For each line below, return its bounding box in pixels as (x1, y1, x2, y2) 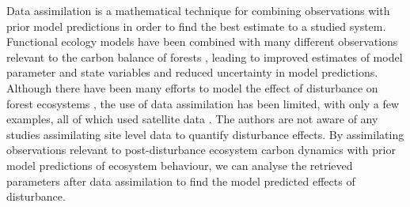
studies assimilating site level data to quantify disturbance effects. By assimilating (6, 126, 404, 142)
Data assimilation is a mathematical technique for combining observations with (6, 2, 390, 18)
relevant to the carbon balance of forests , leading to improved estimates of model (6, 48, 403, 65)
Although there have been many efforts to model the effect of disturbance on (6, 79, 378, 96)
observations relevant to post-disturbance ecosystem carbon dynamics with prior (6, 141, 396, 158)
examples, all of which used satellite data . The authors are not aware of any (6, 111, 378, 127)
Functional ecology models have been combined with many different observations (6, 33, 398, 50)
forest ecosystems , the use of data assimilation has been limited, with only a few (6, 95, 400, 111)
